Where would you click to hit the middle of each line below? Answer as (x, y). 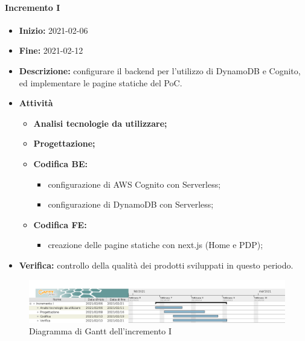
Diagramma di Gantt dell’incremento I (101, 331)
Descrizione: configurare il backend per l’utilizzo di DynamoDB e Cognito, (160, 70)
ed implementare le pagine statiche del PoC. (101, 82)
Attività (36, 103)
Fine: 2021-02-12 (51, 50)
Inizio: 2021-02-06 (53, 30)
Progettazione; (64, 143)
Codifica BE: (60, 163)
